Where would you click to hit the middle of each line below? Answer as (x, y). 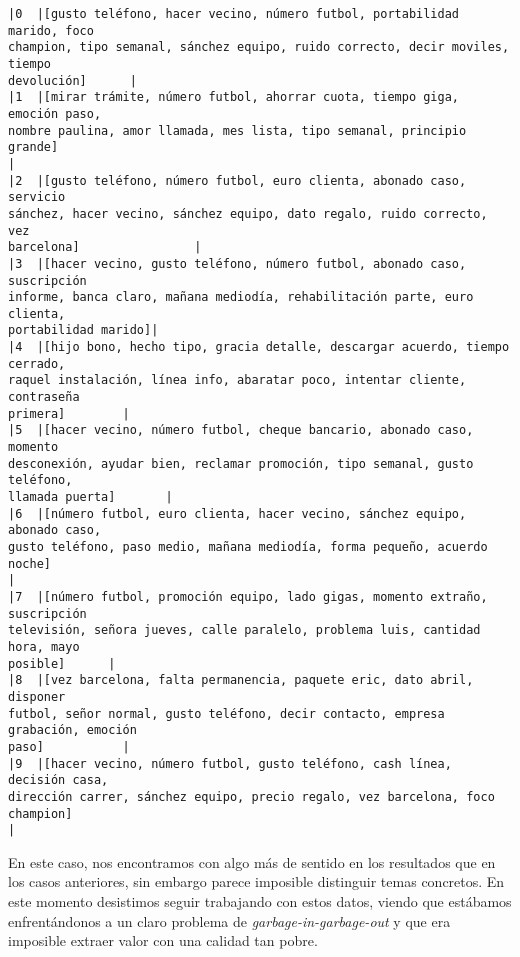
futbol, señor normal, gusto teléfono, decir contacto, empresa (226, 713)
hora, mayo (44, 646)
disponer (37, 696)
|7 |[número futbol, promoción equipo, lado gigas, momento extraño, (248, 596)
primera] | (69, 413)
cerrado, (37, 363)
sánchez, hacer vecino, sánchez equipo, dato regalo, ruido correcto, (248, 213)
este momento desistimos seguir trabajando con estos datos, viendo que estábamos (260, 901)
